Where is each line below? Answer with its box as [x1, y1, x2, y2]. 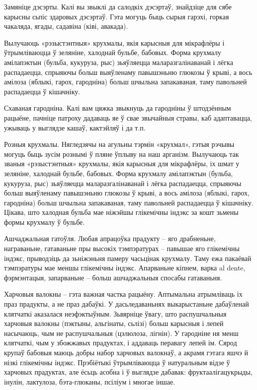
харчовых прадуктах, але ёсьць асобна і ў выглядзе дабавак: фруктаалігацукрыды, [4, 367, 253, 377]
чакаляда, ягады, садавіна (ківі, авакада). [4, 21, 128, 31]
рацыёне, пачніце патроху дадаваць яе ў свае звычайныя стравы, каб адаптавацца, [4, 112, 252, 123]
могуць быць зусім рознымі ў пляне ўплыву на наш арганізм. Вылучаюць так [4, 148, 239, 159]
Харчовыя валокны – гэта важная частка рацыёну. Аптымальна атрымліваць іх [4, 289, 243, 299]
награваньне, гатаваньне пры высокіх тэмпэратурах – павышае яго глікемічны [4, 243, 240, 254]
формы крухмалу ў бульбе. [4, 216, 85, 227]
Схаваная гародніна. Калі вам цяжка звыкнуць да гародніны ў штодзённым [4, 103, 231, 113]
